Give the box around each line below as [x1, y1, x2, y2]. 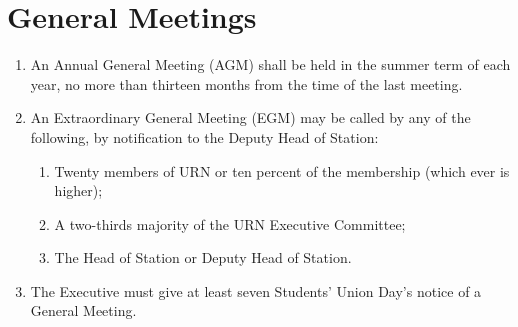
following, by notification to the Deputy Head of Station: [30, 126, 379, 147]
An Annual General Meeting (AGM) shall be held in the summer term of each [30, 54, 511, 75]
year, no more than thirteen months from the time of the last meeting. [30, 73, 463, 94]
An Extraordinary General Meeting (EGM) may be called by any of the [30, 107, 471, 128]
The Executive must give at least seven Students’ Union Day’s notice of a [30, 280, 482, 301]
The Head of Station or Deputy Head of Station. [54, 247, 352, 268]
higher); [54, 180, 103, 201]
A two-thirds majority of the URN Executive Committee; [54, 213, 406, 234]
